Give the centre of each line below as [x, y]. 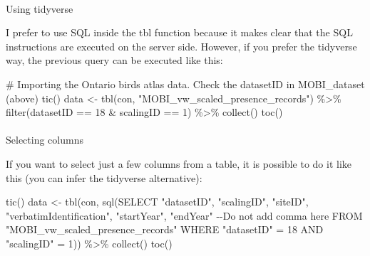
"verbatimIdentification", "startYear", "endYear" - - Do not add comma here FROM [184, 215]
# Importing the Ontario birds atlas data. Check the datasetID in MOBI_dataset [185, 84]
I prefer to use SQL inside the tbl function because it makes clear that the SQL [179, 32]
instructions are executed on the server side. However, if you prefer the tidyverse [181, 46]
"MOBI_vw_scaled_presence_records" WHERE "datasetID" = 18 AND [165, 229]
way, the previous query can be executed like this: [114, 60]
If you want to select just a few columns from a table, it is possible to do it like [179, 163]
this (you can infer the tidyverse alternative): [104, 177]
